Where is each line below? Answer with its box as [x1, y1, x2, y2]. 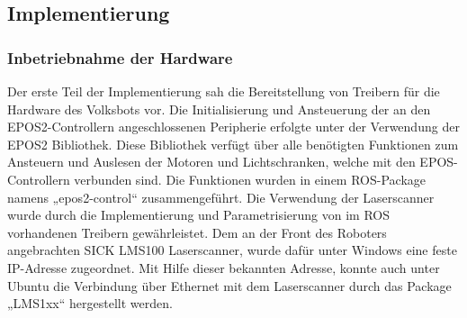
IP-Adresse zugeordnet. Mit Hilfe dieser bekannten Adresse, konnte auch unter [7, 258, 440, 277]
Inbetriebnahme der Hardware [7, 46, 233, 68]
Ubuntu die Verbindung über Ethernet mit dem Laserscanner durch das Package [7, 276, 452, 295]
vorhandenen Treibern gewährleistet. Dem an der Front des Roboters [7, 223, 387, 241]
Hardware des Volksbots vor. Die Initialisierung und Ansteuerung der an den [7, 99, 431, 118]
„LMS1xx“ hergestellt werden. [7, 294, 173, 313]
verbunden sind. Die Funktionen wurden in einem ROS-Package [74, 169, 427, 188]
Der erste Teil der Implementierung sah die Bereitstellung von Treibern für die [7, 82, 440, 100]
